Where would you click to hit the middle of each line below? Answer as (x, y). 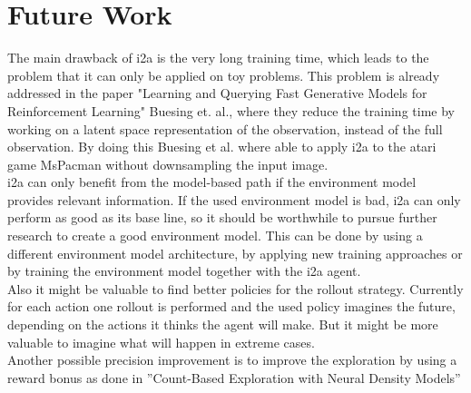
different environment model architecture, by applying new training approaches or (235, 253)
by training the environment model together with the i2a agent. (184, 271)
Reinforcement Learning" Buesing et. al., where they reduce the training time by (231, 110)
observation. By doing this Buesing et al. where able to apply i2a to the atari (222, 147)
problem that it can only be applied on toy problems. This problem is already (224, 75)
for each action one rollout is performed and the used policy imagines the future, (231, 306)
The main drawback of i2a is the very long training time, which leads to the (218, 58)
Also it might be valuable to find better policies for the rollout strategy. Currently (235, 288)
